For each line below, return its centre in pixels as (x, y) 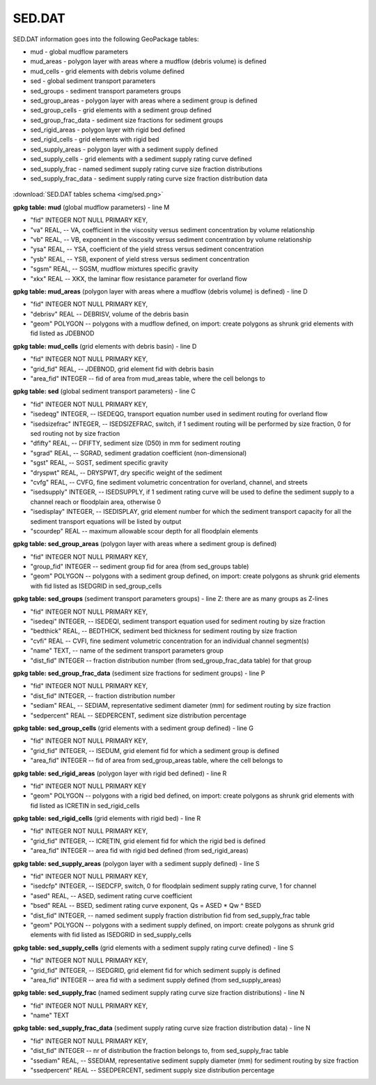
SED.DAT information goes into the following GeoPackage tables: (106, 39)
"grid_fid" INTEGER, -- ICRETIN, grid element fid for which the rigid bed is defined (148, 841)
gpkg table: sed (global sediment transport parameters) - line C (104, 391)
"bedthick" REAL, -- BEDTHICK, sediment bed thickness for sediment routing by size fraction (164, 631)
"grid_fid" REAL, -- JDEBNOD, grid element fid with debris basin (122, 369)
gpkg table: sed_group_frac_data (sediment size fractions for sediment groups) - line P (139, 673)
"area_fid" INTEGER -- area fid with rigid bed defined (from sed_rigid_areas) (139, 851)
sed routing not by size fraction (75, 433)
